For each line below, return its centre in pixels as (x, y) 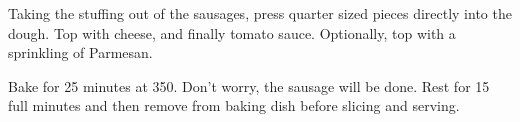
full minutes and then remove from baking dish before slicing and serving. (234, 105)
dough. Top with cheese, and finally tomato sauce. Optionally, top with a (232, 32)
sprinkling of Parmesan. (80, 52)
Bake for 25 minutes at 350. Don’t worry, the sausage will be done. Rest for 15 (249, 85)
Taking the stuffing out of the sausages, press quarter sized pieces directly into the (260, 13)
